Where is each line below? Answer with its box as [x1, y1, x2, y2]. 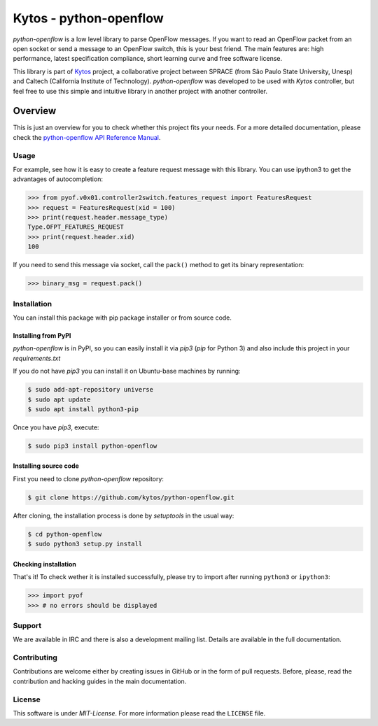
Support [13, 620, 42, 630]
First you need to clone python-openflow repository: [13, 474, 164, 483]
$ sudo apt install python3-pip [27, 405, 139, 413]
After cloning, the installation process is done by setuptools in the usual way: [13, 511, 234, 520]
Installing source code [13, 462, 80, 470]
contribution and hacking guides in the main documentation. [13, 677, 187, 685]
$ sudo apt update [27, 395, 91, 404]
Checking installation [13, 560, 77, 568]
